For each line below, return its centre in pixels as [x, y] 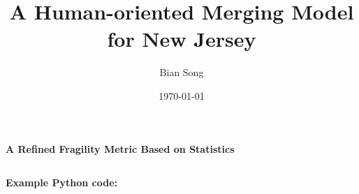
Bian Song [182, 72]
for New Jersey [182, 39]
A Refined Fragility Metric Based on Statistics [120, 148]
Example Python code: [61, 182]
